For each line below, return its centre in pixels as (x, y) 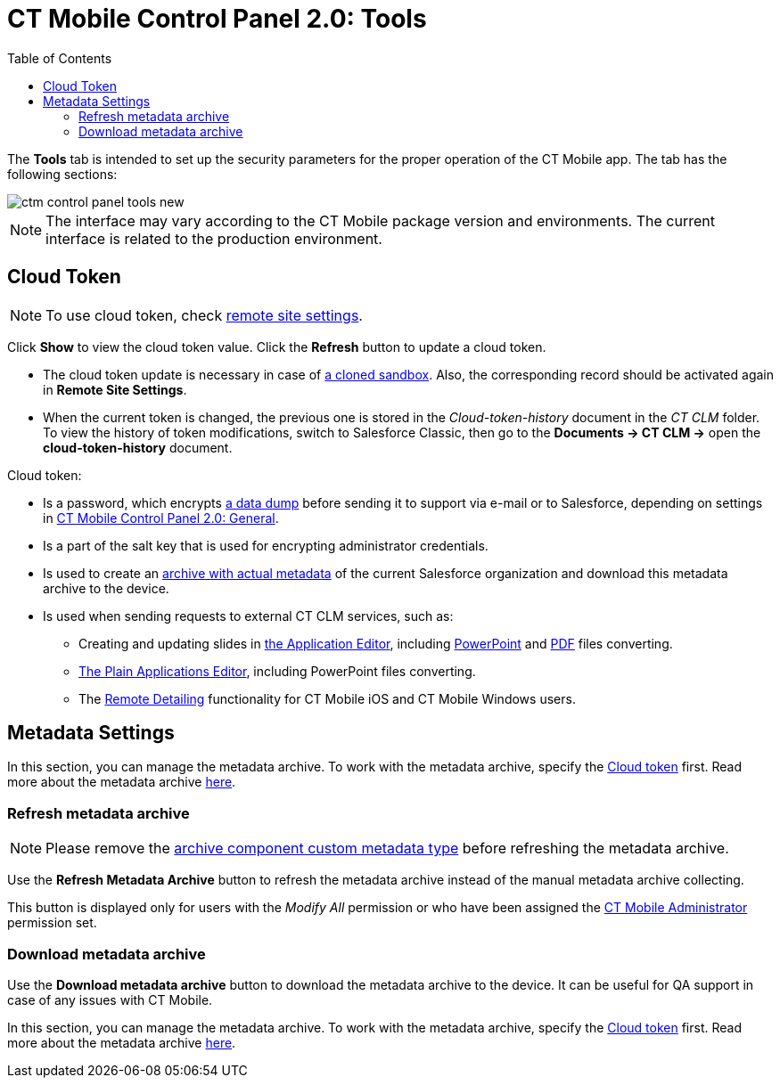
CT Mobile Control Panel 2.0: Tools (217, 19)
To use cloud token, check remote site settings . (204, 315)
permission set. (52, 923)
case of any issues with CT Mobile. (110, 999)
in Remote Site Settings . (115, 389)
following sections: (62, 174)
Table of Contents (60, 58)
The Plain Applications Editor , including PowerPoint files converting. (277, 671)
